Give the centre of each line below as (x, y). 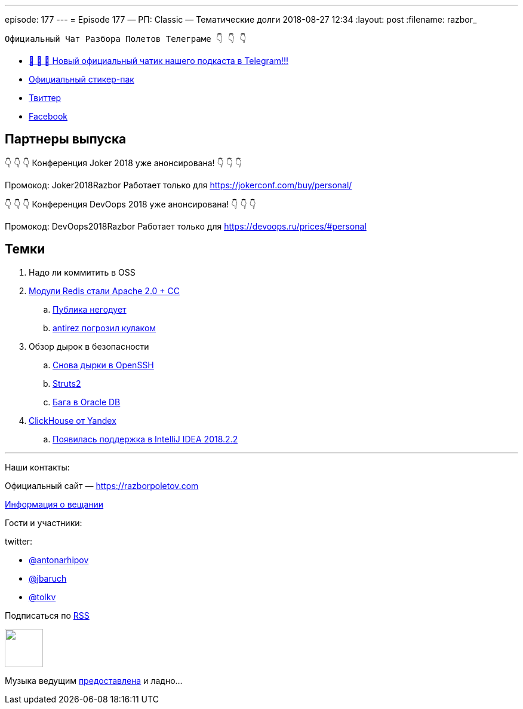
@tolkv (42, 597)
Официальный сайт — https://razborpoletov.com (102, 485)
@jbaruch (48, 578)
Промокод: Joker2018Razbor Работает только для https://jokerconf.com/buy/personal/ (179, 185)
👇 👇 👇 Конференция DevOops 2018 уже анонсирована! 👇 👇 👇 (130, 204)
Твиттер (45, 98)
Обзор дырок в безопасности (89, 346)
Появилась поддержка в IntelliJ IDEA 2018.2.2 (145, 439)
